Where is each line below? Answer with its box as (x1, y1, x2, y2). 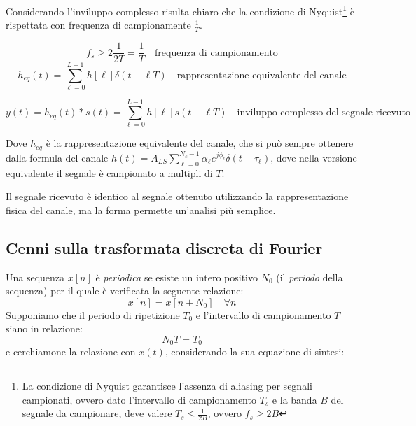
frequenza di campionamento (155, 48, 278, 58)
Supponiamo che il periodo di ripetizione (6, 307, 180, 322)
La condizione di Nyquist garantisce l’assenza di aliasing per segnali (22, 378, 312, 393)
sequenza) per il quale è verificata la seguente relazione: (6, 283, 244, 298)
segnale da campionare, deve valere (22, 406, 172, 420)
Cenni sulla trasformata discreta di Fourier (6, 236, 323, 258)
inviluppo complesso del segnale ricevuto (237, 108, 411, 118)
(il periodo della (276, 269, 343, 284)
